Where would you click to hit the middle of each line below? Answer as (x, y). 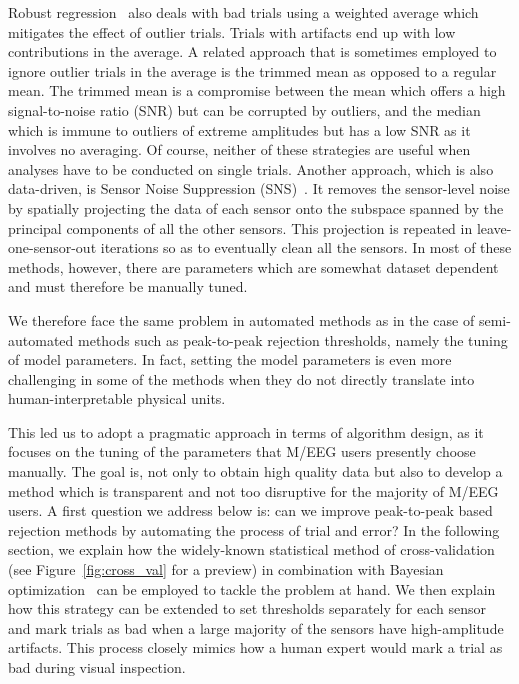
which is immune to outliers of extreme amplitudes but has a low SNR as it (239, 129)
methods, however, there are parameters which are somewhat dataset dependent (253, 266)
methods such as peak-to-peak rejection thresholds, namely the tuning (292, 339)
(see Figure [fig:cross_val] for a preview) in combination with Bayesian (226, 569)
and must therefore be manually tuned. (128, 286)
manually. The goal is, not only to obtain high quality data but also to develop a (255, 471)
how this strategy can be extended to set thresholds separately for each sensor (247, 608)
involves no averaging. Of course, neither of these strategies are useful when (239, 149)
